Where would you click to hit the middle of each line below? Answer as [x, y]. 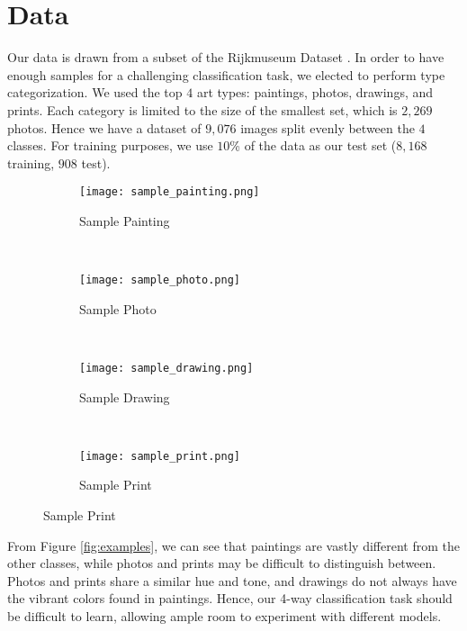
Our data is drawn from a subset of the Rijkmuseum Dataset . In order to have [226, 57]
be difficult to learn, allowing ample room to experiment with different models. [225, 616]
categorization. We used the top [95, 92]
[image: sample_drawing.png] [166, 368]
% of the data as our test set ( [313, 145]
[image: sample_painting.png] [170, 192]
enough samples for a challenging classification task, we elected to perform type [226, 74]
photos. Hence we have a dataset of [104, 127]
